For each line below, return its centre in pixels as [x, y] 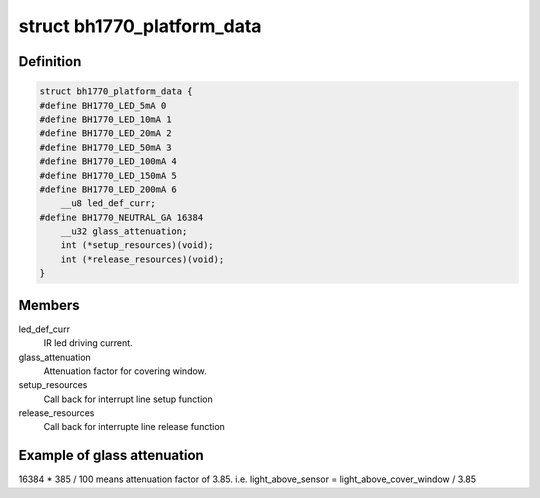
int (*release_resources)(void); [142, 259]
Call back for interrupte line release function [134, 427]
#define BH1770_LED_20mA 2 [105, 133]
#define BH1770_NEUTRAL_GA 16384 [121, 217]
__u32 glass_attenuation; [124, 231]
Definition [50, 61]
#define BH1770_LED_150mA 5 [108, 175]
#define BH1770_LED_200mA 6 [108, 189]
